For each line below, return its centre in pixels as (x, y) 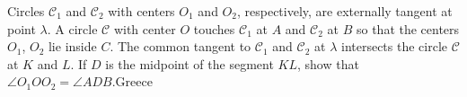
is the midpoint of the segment (189, 63)
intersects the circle (394, 46)
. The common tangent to (181, 46)
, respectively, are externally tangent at (344, 11)
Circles (26, 11)
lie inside (72, 46)
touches (214, 28)
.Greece (132, 81)
